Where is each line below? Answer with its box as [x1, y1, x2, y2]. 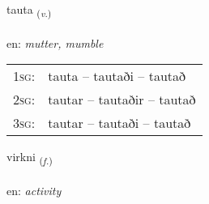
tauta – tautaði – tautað [48, 66, 186, 86]
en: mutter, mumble [6, 34, 104, 51]
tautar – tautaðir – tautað [48, 90, 196, 109]
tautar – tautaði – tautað [48, 113, 191, 133]
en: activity [6, 182, 62, 199]
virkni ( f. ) [6, 148, 53, 168]
